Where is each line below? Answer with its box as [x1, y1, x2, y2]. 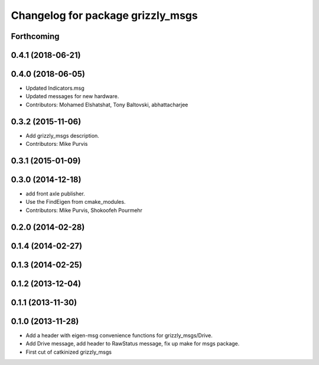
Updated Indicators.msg [25, 84, 85, 92]
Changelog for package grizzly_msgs [11, 9, 198, 22]
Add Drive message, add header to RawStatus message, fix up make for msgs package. [25, 340, 240, 347]
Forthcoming [11, 31, 60, 41]
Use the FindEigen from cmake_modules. [25, 198, 126, 206]
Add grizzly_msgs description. [25, 132, 100, 139]
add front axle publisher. [25, 190, 85, 197]
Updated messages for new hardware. [25, 93, 119, 100]
